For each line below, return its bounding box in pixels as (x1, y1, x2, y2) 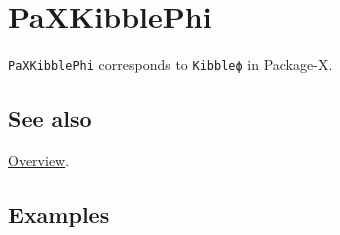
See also (8, 103, 92, 134)
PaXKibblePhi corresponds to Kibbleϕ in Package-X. (8, 54, 333, 75)
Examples (8, 198, 110, 229)
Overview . (8, 149, 70, 170)
